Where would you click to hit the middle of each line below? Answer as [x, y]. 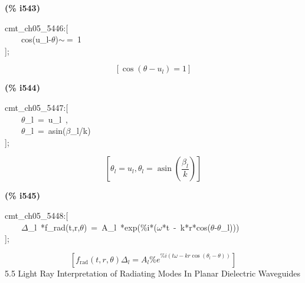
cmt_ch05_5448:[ [37, 215]
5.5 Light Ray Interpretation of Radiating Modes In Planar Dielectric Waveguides [153, 273]
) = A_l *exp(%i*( [120, 227]
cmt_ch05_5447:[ [37, 107]
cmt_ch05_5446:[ [37, 27]
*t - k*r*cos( [186, 227]
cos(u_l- [36, 39]
